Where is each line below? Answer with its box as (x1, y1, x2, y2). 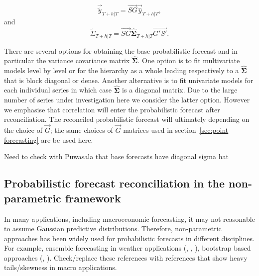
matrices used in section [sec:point (123, 125, 229, 135)
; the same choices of (50, 125, 113, 135)
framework (65, 190, 121, 205)
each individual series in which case (4, 85, 112, 95)
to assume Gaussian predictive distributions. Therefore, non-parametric (4, 223, 222, 234)
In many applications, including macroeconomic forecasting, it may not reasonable (4, 213, 255, 224)
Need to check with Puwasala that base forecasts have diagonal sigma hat (4, 151, 229, 162)
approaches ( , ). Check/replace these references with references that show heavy (4, 252, 248, 263)
